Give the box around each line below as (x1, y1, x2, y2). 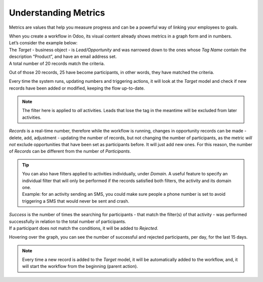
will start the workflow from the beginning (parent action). (22, 263, 138, 269)
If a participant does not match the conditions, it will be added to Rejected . (9, 225, 158, 231)
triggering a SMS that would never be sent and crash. (22, 198, 130, 204)
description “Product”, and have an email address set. (9, 54, 117, 59)
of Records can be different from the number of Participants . (9, 149, 131, 154)
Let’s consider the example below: (9, 40, 78, 46)
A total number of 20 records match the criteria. (9, 60, 105, 66)
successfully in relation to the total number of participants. (9, 218, 127, 224)
